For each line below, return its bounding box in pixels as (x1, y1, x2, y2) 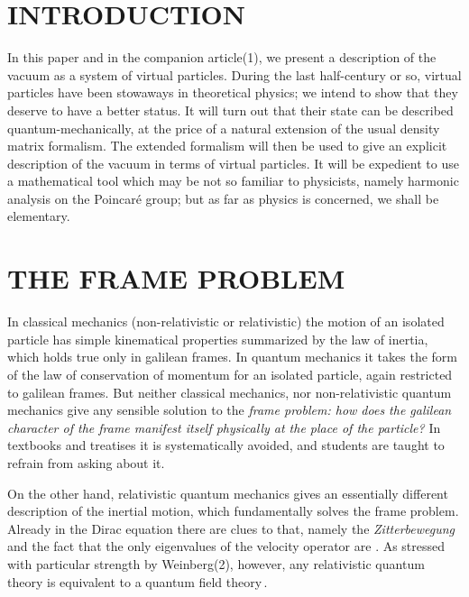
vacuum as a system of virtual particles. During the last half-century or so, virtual (7, 65, 462, 84)
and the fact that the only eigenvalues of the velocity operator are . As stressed (7, 537, 446, 556)
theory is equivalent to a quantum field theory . (7, 572, 268, 591)
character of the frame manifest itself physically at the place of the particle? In (7, 418, 441, 436)
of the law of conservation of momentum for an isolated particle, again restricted (7, 364, 453, 383)
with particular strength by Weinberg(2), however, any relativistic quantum (7, 554, 425, 573)
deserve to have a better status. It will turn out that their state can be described (7, 100, 454, 119)
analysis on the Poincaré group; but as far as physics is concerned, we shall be (7, 188, 439, 207)
